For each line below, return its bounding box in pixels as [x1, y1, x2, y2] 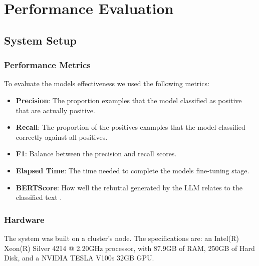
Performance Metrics [4, 59, 91, 71]
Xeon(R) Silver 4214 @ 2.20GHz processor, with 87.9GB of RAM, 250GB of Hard [4, 242, 255, 253]
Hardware [4, 213, 45, 225]
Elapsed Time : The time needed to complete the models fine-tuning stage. [16, 165, 249, 175]
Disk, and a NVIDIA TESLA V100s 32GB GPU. [4, 252, 154, 263]
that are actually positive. [16, 105, 95, 115]
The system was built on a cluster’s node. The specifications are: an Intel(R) [4, 232, 239, 243]
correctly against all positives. [16, 131, 108, 142]
